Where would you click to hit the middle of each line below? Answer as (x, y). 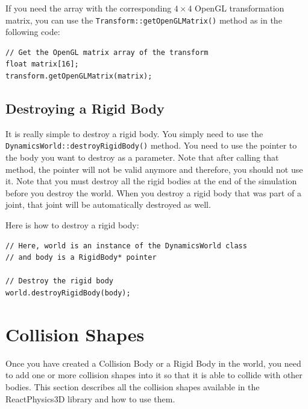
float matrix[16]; (42, 64)
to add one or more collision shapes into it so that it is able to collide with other (154, 375)
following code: (33, 32)
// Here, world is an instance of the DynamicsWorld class (126, 246)
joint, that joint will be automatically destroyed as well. (108, 204)
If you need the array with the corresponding (89, 8)
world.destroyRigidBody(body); (68, 293)
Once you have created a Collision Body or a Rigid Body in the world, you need (153, 363)
